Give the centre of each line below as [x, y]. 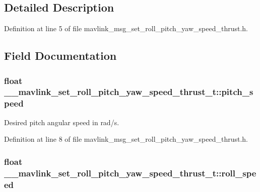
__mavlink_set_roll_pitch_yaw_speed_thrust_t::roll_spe [130, 173]
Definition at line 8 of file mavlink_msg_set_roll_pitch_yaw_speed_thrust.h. [126, 139]
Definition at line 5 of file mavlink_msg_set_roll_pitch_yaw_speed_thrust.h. [126, 28]
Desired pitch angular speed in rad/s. [62, 122]
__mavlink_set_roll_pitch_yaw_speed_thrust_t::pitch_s [129, 92]
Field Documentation [60, 56]
